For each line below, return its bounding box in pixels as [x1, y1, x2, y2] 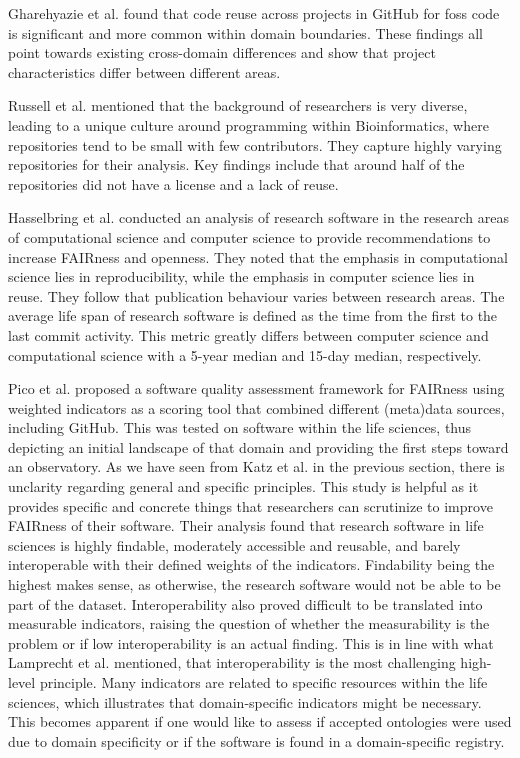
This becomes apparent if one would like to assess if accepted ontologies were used [8, 711, 512, 732]
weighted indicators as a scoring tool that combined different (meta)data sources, [8, 397, 505, 418]
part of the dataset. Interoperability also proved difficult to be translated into [8, 593, 483, 614]
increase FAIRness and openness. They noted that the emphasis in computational [8, 246, 508, 267]
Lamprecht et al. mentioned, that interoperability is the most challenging [8, 652, 456, 673]
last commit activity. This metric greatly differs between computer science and [8, 324, 489, 345]
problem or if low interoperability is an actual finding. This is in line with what [8, 632, 494, 653]
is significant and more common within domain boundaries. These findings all [8, 22, 483, 43]
